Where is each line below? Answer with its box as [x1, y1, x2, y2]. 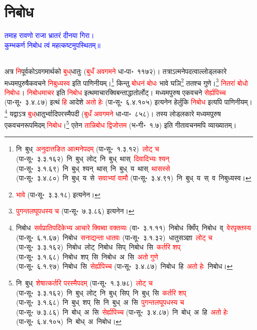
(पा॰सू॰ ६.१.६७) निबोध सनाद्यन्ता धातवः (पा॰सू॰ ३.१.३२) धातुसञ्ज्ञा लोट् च [16, 232, 213, 242]
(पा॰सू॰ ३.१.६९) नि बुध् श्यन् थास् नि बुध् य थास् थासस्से [16, 163, 170, 173]
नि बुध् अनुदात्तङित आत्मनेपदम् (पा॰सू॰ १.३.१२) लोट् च [16, 144, 159, 154]
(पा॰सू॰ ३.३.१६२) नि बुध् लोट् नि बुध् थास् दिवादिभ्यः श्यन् [16, 153, 170, 164]
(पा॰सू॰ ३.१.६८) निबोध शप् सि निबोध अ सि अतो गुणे [16, 251, 158, 261]
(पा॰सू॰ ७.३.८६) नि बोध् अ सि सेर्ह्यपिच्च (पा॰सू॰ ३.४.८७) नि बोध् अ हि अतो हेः [16, 306, 228, 317]
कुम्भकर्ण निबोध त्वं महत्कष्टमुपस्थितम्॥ [4, 39, 101, 50]
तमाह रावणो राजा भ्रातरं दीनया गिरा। [4, 30, 94, 40]
